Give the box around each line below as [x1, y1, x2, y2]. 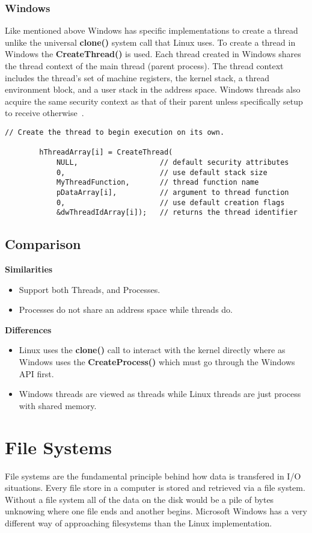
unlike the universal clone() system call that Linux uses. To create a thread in [5, 35, 296, 48]
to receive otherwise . [5, 106, 84, 119]
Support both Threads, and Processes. [19, 283, 161, 295]
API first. [19, 367, 54, 380]
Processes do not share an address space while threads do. [19, 303, 233, 316]
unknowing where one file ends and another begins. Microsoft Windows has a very [5, 505, 308, 517]
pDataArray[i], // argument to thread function [56, 188, 289, 197]
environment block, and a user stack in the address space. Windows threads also [5, 83, 301, 96]
